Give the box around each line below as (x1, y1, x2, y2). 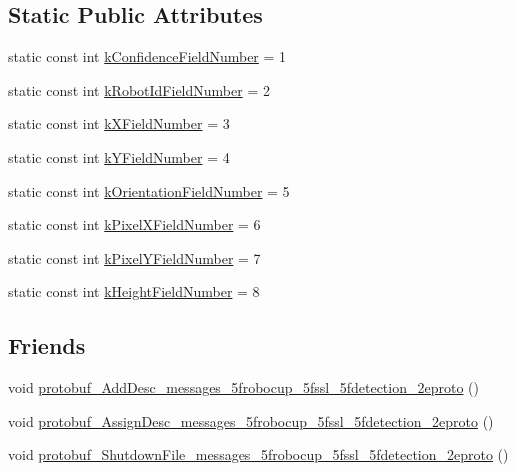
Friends (8, 330, 86, 361)
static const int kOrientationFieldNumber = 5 (8, 180, 290, 201)
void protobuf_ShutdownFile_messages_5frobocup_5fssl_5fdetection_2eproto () (8, 444, 509, 465)
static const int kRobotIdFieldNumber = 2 (8, 79, 270, 100)
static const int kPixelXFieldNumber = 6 (8, 214, 261, 235)
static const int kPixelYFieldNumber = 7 (8, 247, 261, 268)
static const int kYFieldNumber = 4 (8, 146, 230, 167)
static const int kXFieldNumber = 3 (8, 113, 230, 134)
